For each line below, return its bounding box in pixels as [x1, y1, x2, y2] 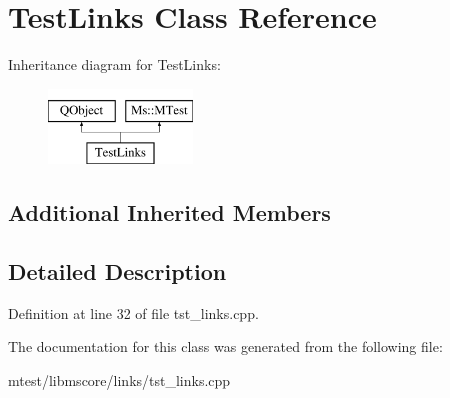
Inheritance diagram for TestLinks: [8, 54, 221, 75]
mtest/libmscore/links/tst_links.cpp [8, 370, 231, 391]
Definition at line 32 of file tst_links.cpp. [8, 302, 259, 323]
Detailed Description [8, 256, 227, 287]
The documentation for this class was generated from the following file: [8, 336, 443, 357]
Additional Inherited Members [8, 197, 331, 228]
